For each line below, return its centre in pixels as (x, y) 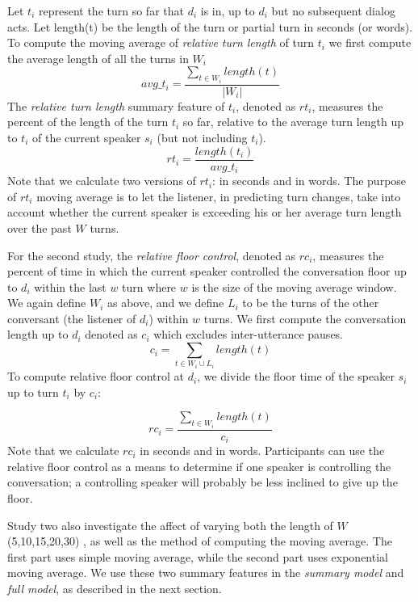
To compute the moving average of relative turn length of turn (161, 42)
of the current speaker (87, 138)
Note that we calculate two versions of (102, 181)
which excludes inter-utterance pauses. (249, 334)
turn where (149, 286)
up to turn (33, 392)
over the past (40, 227)
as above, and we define (165, 303)
